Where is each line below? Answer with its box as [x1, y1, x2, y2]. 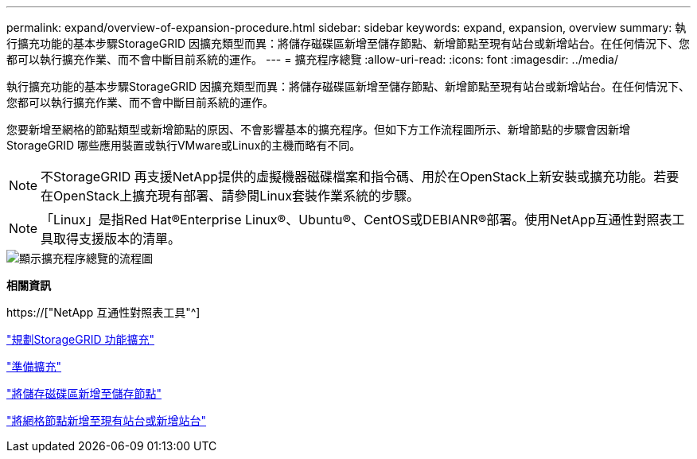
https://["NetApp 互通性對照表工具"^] [6, 305, 201, 319]
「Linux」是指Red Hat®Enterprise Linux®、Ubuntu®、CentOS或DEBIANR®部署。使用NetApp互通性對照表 [41, 212, 672, 228]
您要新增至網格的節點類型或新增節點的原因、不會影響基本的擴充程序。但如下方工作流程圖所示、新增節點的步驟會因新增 [6, 123, 630, 136]
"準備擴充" [6, 360, 62, 373]
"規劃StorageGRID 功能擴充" [6, 333, 154, 346]
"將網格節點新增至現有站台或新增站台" [6, 414, 207, 427]
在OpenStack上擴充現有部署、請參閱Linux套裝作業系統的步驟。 [41, 188, 419, 204]
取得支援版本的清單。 [53, 231, 181, 247]
